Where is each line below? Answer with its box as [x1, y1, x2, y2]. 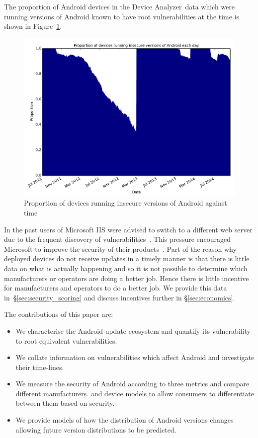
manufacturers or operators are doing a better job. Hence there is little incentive [4, 273, 249, 283]
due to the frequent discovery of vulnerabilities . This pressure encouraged [4, 234, 231, 244]
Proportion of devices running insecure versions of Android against [24, 198, 227, 208]
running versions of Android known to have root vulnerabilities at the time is [4, 11, 240, 21]
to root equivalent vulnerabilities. [15, 335, 117, 346]
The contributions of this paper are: [4, 309, 113, 319]
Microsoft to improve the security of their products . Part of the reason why [4, 243, 237, 254]
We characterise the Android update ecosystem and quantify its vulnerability [15, 325, 251, 336]
